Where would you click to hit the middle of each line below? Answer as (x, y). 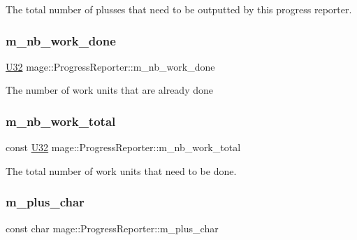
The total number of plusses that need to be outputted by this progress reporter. (179, 9)
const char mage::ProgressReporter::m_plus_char (112, 228)
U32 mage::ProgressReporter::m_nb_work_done (110, 66)
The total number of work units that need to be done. (121, 170)
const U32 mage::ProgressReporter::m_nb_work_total (123, 147)
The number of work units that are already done (109, 90)
